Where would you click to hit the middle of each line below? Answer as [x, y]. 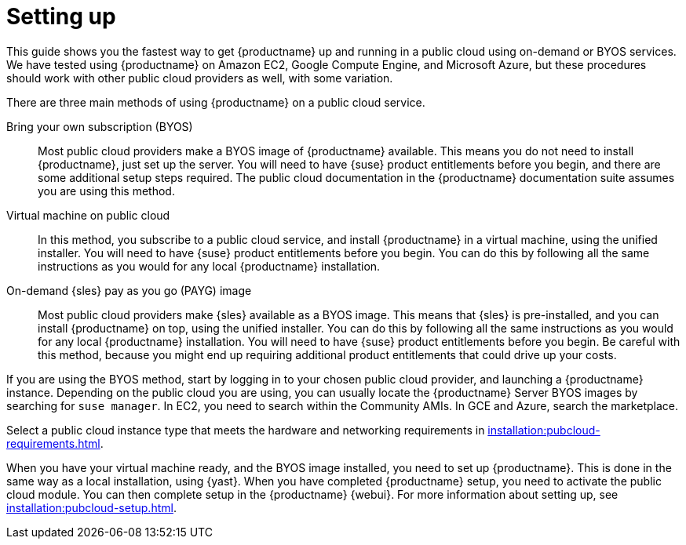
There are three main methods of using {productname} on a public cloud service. [216, 102]
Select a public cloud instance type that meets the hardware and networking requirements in [246, 430]
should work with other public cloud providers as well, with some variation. [200, 78]
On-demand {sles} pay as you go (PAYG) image [129, 290]
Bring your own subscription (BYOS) [100, 126]
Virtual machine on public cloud [88, 215]
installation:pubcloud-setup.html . [91, 507]
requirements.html [53, 443]
